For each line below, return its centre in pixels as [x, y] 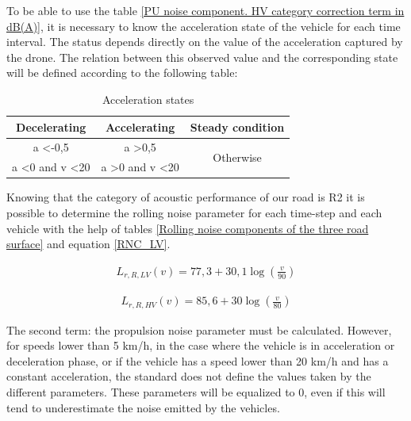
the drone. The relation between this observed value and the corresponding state [202, 57]
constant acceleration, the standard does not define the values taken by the [189, 376]
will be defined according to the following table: [122, 73]
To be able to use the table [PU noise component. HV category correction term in [205, 10]
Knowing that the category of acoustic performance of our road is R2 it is [186, 197]
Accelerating [140, 126]
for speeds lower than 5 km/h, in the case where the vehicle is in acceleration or [201, 345]
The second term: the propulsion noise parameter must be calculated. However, [199, 329]
